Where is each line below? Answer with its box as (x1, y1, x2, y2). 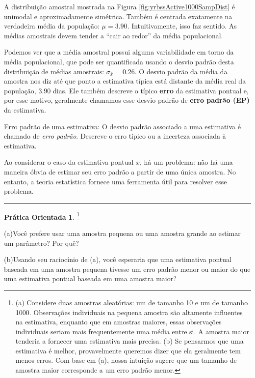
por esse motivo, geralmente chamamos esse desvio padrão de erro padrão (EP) (4, 95, 250, 105)
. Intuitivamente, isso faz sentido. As (127, 21, 237, 31)
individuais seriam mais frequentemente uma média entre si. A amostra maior (15, 326, 249, 336)
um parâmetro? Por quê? (4, 237, 79, 248)
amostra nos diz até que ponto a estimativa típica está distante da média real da (4, 76, 246, 86)
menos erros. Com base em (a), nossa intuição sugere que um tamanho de (15, 355, 237, 365)
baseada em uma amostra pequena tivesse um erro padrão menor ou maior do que (4, 263, 251, 274)
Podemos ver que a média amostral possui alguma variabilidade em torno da (4, 47, 234, 57)
